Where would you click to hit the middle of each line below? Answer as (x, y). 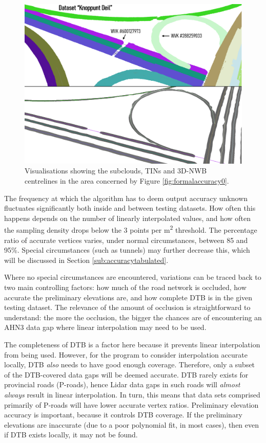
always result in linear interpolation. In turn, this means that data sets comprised (132, 394)
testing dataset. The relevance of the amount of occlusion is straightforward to (127, 307)
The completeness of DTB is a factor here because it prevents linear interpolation (132, 344)
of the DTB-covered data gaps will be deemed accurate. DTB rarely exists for (126, 374)
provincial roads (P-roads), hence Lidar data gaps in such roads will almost (122, 384)
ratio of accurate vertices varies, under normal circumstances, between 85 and (126, 240)
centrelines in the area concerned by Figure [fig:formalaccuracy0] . (127, 180)
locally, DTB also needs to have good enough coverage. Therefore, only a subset (130, 364)
